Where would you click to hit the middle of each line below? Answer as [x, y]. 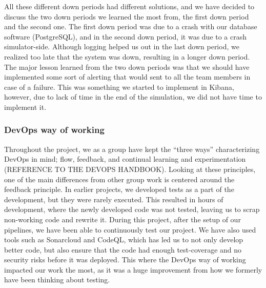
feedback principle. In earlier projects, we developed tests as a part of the [119, 189]
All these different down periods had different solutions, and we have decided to [129, 6]
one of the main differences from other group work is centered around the [119, 179]
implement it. [25, 107]
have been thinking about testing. [57, 280]
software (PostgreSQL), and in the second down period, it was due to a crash [126, 36]
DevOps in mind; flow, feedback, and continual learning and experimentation [125, 159]
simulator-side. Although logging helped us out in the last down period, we [122, 46]
